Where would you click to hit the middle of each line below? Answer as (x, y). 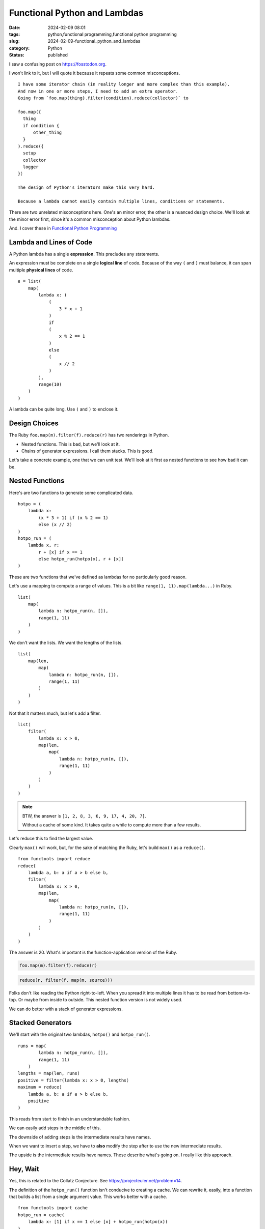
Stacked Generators (40, 1023)
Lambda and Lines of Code (51, 242)
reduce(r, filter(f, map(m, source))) (66, 980)
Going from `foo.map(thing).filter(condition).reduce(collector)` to (103, 98)
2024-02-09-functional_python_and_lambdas (94, 41)
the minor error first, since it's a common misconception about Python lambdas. (90, 219)
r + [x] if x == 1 (61, 552)
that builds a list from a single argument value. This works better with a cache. (88, 1197)
